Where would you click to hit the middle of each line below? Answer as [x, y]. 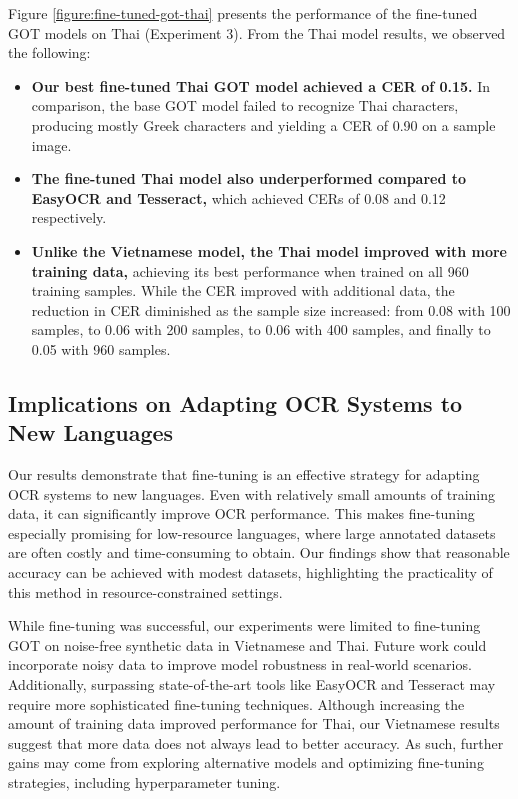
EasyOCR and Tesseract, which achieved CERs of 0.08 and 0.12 [238, 197]
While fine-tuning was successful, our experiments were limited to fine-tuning [244, 625]
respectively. [69, 217]
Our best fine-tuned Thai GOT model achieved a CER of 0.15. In [261, 85]
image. [51, 144]
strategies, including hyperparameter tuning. [144, 782]
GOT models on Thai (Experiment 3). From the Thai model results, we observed [257, 32]
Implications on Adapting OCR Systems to [235, 402]
